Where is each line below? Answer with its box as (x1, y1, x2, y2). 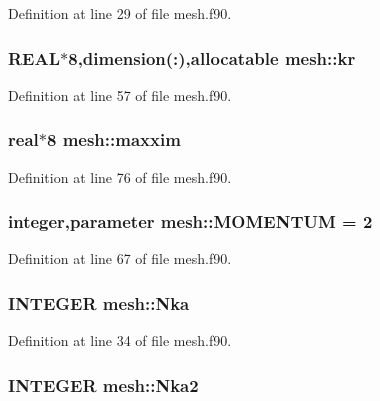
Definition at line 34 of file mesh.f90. (8, 330, 232, 351)
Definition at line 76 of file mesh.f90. (8, 166, 232, 187)
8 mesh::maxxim (46, 127, 181, 152)
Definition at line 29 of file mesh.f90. (8, 3, 232, 23)
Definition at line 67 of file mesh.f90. (8, 248, 232, 269)
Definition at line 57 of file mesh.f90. (8, 84, 232, 105)
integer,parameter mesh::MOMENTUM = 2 (8, 209, 373, 234)
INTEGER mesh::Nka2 (8, 372, 199, 397)
